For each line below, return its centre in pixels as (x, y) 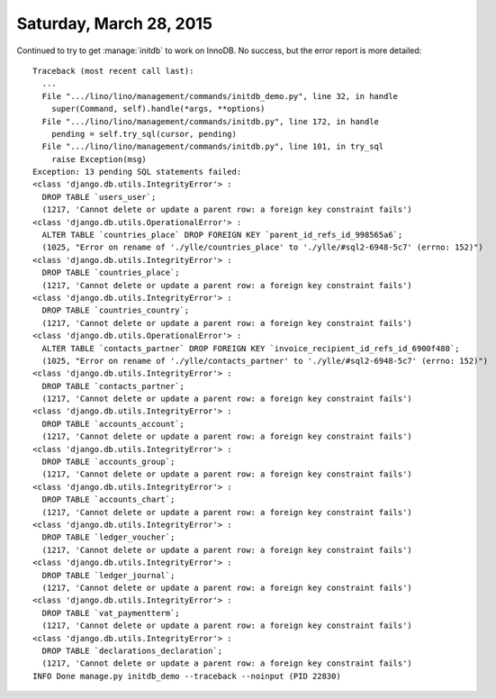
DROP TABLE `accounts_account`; (113, 424)
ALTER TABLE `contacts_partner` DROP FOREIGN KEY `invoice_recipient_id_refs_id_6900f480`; (251, 348)
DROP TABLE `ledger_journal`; (108, 575)
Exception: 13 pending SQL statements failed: (137, 172)
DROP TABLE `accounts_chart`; (108, 499)
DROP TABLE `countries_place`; (111, 273)
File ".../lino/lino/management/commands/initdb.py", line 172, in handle (211, 121)
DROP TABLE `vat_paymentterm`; (111, 613)
